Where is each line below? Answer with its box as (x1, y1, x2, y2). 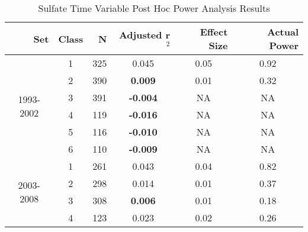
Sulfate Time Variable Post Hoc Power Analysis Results (38, 1, 270, 15)
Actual (267, 25, 299, 38)
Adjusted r (118, 27, 171, 41)
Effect (200, 25, 228, 38)
